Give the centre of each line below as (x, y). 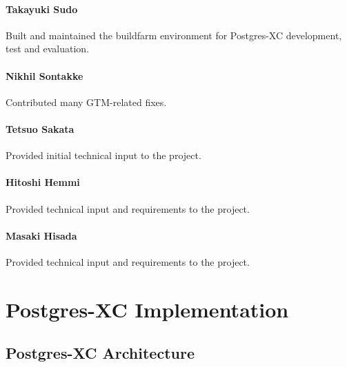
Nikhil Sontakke (44, 75)
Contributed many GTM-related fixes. (86, 102)
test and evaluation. (48, 49)
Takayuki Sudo (42, 9)
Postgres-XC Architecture (100, 353)
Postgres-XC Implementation (147, 309)
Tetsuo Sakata (40, 128)
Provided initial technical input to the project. (103, 155)
